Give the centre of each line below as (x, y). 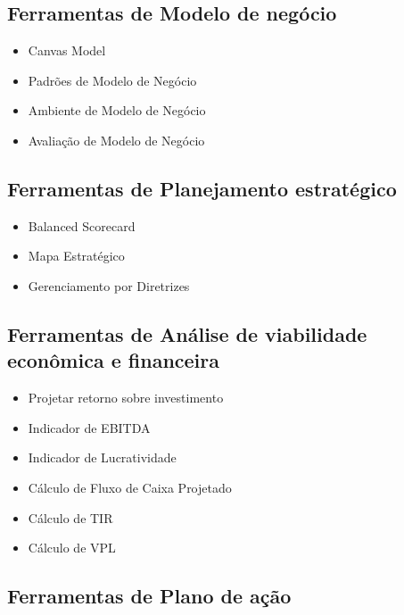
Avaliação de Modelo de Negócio (116, 140)
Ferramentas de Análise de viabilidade (187, 333)
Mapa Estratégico (76, 256)
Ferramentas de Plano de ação (149, 596)
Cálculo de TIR (70, 517)
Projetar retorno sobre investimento (126, 398)
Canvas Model (67, 50)
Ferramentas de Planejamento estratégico (202, 188)
